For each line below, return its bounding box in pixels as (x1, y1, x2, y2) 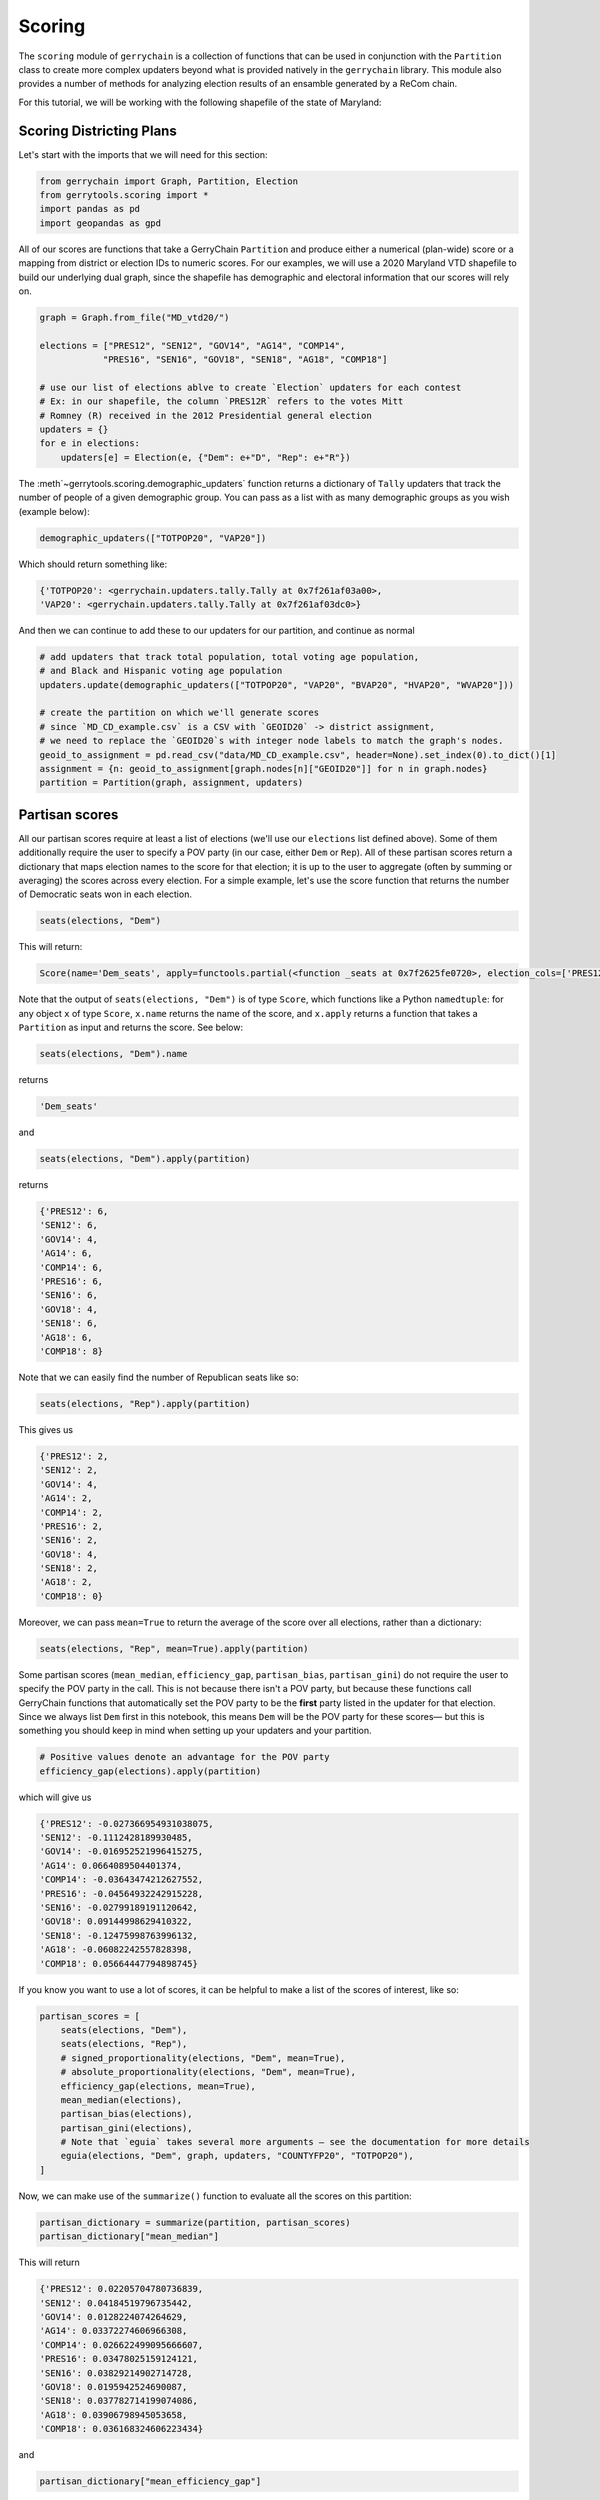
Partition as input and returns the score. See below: (18, 1021, 244, 1034)
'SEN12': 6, (39, 1220, 99, 1231)
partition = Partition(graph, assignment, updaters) (39, 777, 304, 789)
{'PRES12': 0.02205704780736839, (39, 2283, 204, 2295)
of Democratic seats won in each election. (18, 888, 192, 900)
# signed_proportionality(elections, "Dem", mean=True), (60, 2052, 346, 2064)
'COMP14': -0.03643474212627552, (39, 1874, 204, 1885)
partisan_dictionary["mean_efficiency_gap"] (39, 2476, 262, 2487)
